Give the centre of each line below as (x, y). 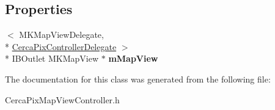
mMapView (133, 58)
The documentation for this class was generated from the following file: (138, 79)
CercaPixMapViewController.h (62, 99)
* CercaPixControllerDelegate (61, 46)
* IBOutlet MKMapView (52, 58)
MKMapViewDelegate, (61, 35)
